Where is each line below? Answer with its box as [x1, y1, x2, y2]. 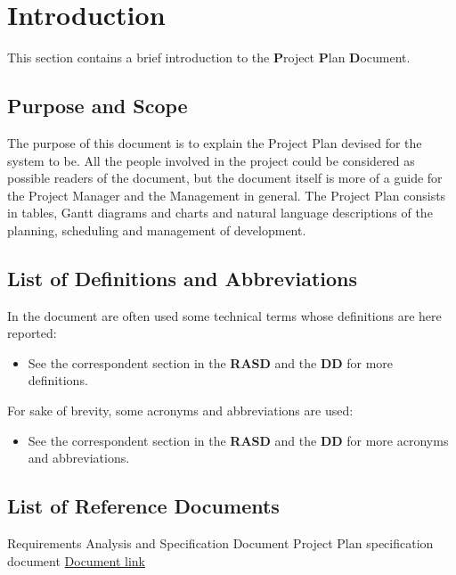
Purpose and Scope [7, 92, 188, 119]
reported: [7, 324, 57, 342]
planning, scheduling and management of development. [7, 220, 306, 239]
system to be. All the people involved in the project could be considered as [7, 151, 415, 169]
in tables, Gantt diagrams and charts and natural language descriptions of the [7, 203, 433, 222]
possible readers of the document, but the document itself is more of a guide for [7, 168, 443, 187]
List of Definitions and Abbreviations [7, 264, 357, 292]
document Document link [7, 551, 145, 570]
